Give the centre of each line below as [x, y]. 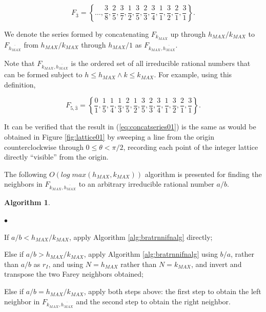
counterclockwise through [44, 147]
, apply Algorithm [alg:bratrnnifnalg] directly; [141, 237]
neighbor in [22, 301]
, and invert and [216, 264]
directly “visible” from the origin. [56, 157]
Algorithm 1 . [27, 202]
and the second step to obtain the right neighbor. [153, 301]
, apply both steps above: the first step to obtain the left [172, 291]
